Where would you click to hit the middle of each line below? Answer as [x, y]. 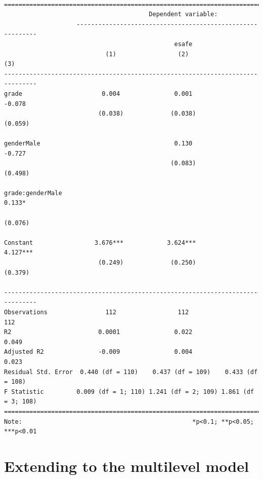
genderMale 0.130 [98, 143]
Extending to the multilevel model [126, 466]
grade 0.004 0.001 [98, 94]
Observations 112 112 [97, 312]
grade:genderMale [33, 193]
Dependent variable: [183, 14]
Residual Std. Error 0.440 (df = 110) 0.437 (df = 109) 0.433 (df [131, 372]
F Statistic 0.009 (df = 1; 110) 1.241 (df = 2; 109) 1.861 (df [129, 392]
